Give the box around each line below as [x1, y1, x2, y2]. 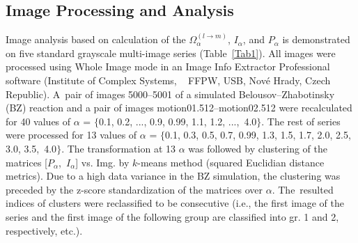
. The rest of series [261, 113, 341, 128]
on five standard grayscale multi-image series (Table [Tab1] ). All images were [6, 45, 336, 60]
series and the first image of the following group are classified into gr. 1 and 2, [6, 209, 339, 224]
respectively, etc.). [6, 223, 83, 237]
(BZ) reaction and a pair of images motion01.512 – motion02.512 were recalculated [6, 100, 352, 115]
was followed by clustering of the [188, 141, 327, 155]
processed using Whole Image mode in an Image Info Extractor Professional [6, 59, 330, 74]
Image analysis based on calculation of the [6, 32, 186, 47]
